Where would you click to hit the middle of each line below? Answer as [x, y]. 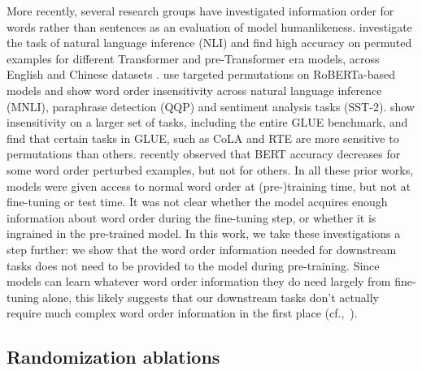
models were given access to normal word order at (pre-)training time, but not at [209, 185]
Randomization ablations [113, 357]
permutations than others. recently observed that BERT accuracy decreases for [204, 154]
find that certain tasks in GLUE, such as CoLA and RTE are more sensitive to [203, 138]
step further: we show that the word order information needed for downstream [202, 249]
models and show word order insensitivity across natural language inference [194, 90]
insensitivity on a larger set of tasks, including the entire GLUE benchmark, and [207, 122]
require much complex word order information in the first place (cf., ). [182, 313]
